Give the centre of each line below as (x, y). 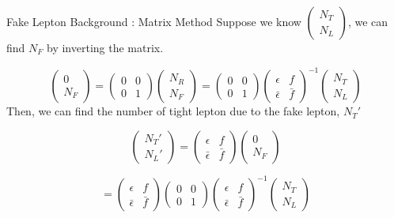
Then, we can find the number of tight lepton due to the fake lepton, (173, 111)
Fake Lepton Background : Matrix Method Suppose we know (154, 21)
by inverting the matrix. (105, 47)
